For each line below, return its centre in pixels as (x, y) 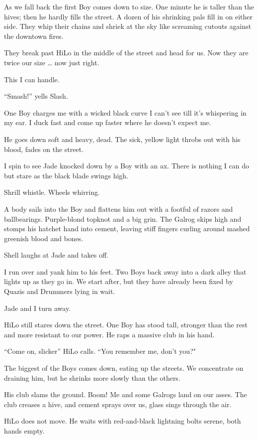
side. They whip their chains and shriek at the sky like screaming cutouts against (128, 26)
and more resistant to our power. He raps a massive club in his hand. (109, 334)
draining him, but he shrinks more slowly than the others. (92, 377)
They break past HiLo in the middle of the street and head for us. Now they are (126, 53)
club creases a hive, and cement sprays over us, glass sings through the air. (118, 404)
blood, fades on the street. (44, 149)
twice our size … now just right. (52, 62)
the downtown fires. (34, 36)
